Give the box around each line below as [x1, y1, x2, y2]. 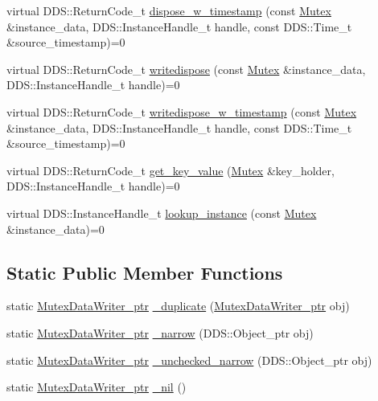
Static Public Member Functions [6, 260, 283, 284]
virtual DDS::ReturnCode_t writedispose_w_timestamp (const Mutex [6, 103, 357, 120]
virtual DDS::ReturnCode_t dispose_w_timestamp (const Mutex [6, 2, 331, 18]
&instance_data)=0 [6, 220, 105, 237]
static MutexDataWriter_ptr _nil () [6, 378, 187, 395]
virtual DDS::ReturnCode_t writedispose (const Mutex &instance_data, [6, 60, 366, 77]
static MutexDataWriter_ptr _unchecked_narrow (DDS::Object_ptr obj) [6, 351, 372, 368]
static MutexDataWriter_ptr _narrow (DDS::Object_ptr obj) [6, 324, 314, 341]
